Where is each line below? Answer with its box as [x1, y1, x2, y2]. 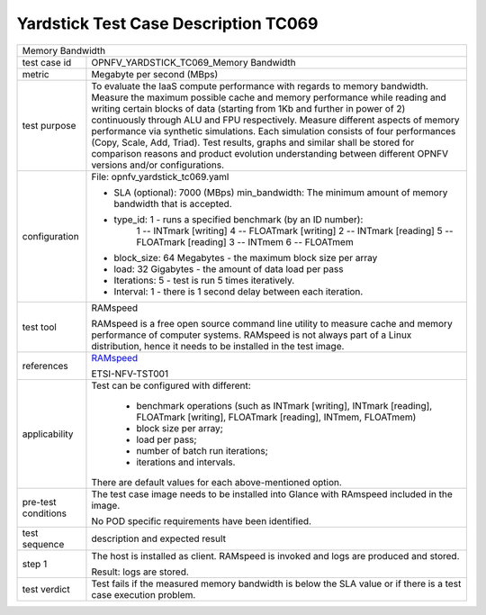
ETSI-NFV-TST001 [91, 367, 169, 380]
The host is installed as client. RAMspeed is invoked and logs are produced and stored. [91, 549, 460, 562]
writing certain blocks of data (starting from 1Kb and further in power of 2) [91, 102, 406, 114]
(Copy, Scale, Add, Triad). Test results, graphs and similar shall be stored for [91, 136, 415, 149]
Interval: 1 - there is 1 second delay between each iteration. [113, 285, 364, 297]
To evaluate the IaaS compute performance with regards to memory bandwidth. [91, 79, 429, 92]
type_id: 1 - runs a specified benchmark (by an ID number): [113, 213, 364, 225]
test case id [22, 56, 72, 68]
